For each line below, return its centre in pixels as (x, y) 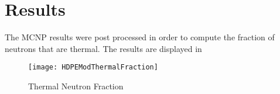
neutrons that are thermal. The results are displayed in (103, 48)
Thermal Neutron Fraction (76, 86)
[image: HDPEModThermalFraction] (93, 67)
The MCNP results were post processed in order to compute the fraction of (140, 37)
